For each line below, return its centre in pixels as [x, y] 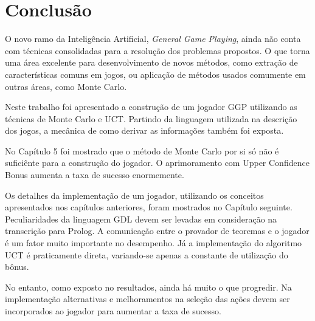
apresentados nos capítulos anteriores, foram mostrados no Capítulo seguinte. [149, 207]
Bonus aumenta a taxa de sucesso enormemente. [95, 175]
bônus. [17, 267]
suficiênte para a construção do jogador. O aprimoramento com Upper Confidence [157, 163]
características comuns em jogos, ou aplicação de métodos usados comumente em [155, 74]
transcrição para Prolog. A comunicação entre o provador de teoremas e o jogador [157, 231]
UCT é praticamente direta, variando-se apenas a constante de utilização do [147, 254]
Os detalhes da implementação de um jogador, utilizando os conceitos [134, 195]
